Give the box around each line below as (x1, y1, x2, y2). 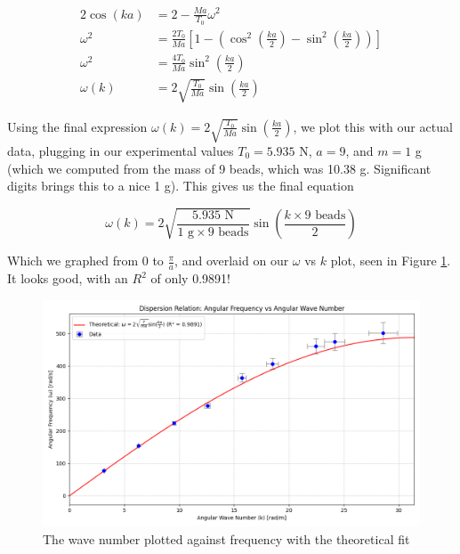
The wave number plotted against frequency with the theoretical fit (43, 529, 410, 548)
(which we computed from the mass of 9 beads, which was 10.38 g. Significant (7, 159, 432, 177)
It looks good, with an (7, 269, 128, 288)
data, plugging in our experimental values (7, 141, 234, 159)
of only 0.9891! (150, 269, 230, 288)
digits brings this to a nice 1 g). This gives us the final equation (7, 176, 354, 195)
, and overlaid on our (174, 251, 289, 270)
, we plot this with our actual (293, 117, 453, 135)
